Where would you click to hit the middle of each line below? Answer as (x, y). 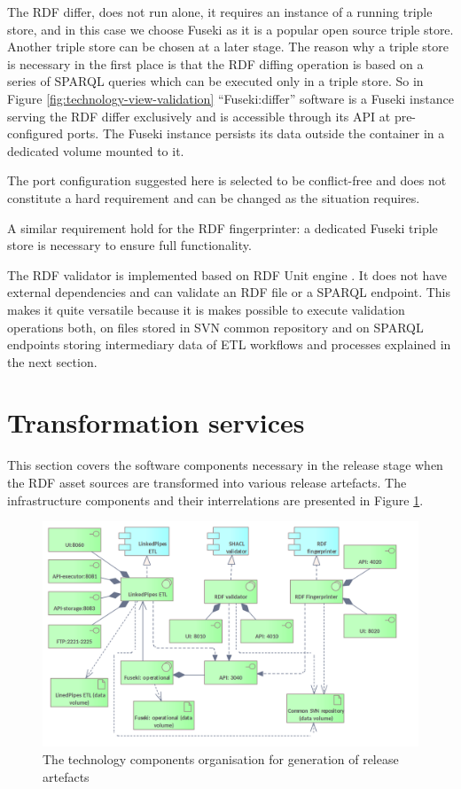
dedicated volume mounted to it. (96, 150)
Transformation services (156, 422)
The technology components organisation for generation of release (221, 759)
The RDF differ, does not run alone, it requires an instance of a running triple (220, 12)
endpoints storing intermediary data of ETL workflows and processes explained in (229, 344)
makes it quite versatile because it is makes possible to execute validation (206, 309)
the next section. (52, 361)
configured (35, 133)
